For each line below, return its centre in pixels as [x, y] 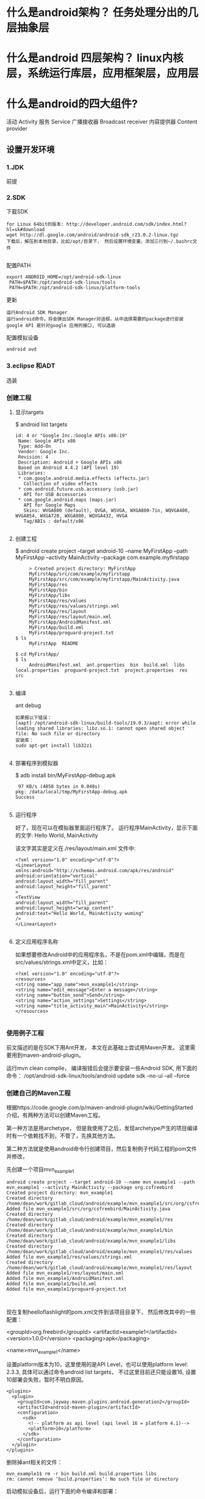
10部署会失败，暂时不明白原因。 [47, 1380]
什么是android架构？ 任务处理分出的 [97, 13]
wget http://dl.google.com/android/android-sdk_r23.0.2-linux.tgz [92, 235]
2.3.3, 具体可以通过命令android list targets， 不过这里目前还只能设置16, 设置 [101, 1372]
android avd [21, 349]
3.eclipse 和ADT [31, 366]
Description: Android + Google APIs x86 [70, 462]
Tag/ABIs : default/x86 [54, 521]
